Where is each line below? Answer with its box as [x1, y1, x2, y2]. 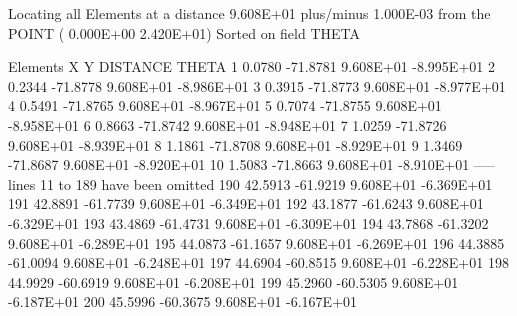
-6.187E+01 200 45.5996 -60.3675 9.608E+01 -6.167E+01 [8, 291, 358, 312]
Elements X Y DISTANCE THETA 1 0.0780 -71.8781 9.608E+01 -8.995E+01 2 [8, 56, 495, 77]
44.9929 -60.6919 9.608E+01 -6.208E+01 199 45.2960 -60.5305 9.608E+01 [8, 271, 459, 292]
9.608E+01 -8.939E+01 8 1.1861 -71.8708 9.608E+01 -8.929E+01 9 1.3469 [8, 134, 463, 155]
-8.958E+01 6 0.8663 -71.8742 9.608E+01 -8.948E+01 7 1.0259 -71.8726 [8, 114, 447, 135]
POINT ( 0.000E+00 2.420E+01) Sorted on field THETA [8, 22, 361, 43]
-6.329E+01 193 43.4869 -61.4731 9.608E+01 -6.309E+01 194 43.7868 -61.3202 [8, 212, 489, 233]
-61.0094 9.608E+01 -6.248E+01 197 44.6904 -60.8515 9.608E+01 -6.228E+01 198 [8, 252, 509, 273]
